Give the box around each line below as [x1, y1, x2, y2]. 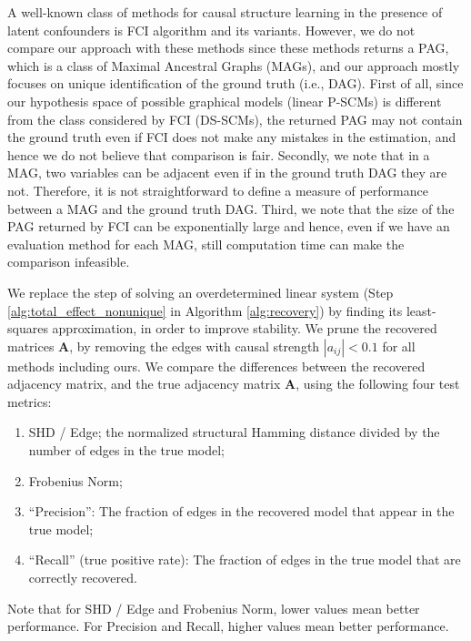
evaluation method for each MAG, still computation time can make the [7, 234, 405, 253]
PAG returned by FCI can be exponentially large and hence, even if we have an [7, 217, 450, 236]
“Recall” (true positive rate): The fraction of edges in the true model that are [28, 550, 461, 569]
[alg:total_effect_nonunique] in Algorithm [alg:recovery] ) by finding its [7, 300, 403, 320]
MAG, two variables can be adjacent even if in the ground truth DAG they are [7, 163, 447, 182]
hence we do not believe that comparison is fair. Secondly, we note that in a [7, 145, 430, 164]
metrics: [7, 392, 52, 411]
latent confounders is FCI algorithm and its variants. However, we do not [7, 20, 416, 39]
